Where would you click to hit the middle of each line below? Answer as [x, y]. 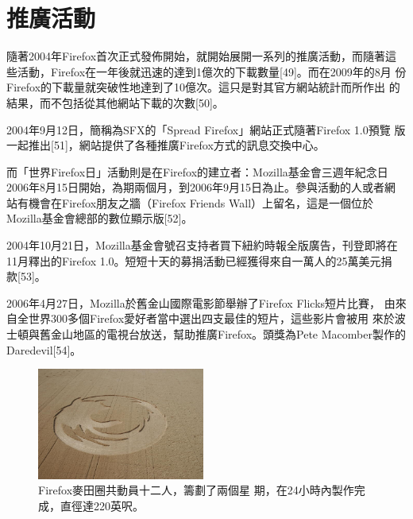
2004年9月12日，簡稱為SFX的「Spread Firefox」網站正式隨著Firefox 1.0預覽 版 [206, 129]
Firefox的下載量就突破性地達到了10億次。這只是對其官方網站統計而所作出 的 [203, 87]
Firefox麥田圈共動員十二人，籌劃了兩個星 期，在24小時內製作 [196, 490]
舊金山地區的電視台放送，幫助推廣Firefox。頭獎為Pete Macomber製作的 [222, 334]
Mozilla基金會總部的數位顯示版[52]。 [100, 218]
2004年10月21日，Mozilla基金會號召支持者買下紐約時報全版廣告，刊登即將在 [202, 245]
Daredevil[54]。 [44, 349]
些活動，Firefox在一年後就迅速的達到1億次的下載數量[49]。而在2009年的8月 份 [206, 71]
